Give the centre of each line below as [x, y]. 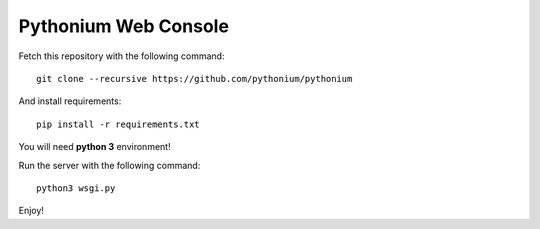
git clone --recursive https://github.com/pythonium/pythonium [194, 78]
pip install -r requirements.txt [118, 124]
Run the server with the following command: [109, 165]
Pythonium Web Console [124, 26]
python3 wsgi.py [76, 188]
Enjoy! [31, 211]
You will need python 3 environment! [94, 147]
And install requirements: [70, 101]
